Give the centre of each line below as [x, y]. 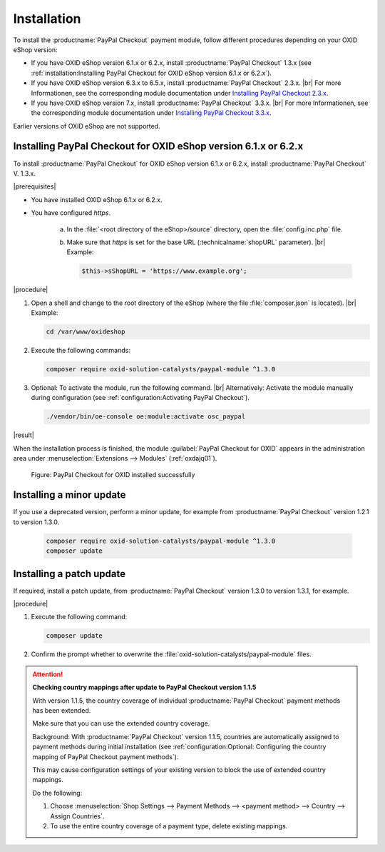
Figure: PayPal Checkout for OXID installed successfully [113, 474]
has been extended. [62, 711]
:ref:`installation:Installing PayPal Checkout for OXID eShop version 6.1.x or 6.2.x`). [152, 73]
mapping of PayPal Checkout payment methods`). [106, 756]
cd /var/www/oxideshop [86, 332]
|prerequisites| [35, 186]
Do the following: [57, 793]
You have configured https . [71, 213]
